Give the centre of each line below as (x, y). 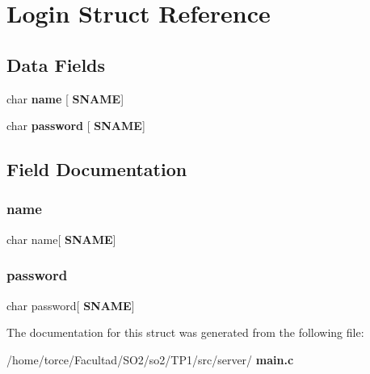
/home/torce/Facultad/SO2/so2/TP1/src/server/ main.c (150, 359)
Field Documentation (97, 169)
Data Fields (56, 64)
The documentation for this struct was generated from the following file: (185, 332)
